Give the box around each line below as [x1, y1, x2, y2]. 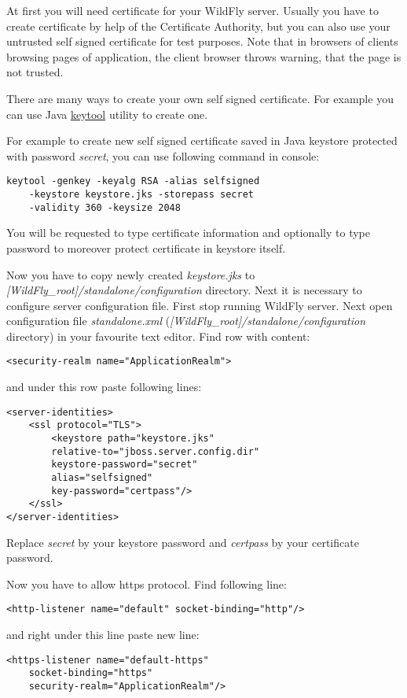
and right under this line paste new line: [6, 626, 200, 643]
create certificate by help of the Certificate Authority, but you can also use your [6, 17, 390, 34]
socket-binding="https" [28, 667, 153, 679]
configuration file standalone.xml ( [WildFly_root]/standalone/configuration [6, 312, 366, 329]
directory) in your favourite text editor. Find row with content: [6, 327, 310, 344]
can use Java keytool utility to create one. [6, 105, 208, 122]
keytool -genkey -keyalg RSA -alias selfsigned [6, 175, 260, 187]
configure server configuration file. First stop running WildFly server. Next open [6, 297, 393, 313]
